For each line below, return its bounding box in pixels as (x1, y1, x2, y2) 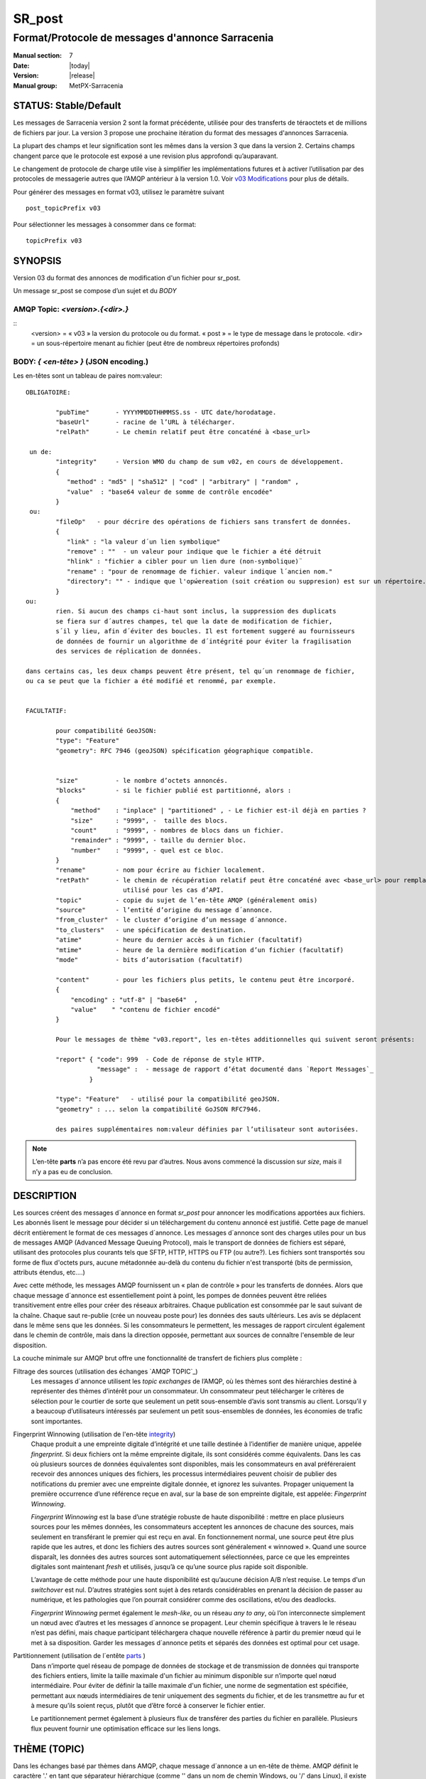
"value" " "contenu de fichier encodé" (70, 1005, 221, 1013)
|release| (69, 71, 95, 80)
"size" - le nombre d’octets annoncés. (55, 776, 229, 784)
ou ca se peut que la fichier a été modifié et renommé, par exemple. (26, 677, 277, 685)
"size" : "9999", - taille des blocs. (70, 816, 229, 825)
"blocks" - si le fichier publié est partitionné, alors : (55, 786, 292, 795)
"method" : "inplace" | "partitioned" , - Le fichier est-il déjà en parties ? (70, 806, 367, 815)
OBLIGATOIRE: (26, 388, 71, 396)
